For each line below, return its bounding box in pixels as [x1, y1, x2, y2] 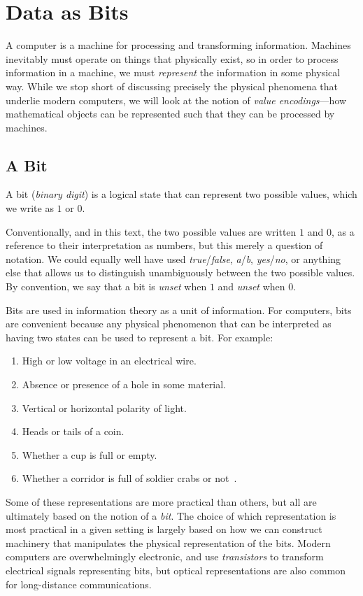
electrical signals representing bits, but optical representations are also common [6, 562, 346, 577]
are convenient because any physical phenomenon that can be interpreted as [6, 316, 332, 331]
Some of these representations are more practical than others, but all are [6, 494, 317, 509]
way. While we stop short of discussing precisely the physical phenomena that [6, 78, 339, 93]
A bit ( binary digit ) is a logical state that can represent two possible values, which [6, 187, 357, 201]
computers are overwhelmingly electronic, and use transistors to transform [6, 549, 324, 564]
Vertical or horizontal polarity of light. [22, 400, 187, 415]
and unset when [218, 279, 285, 294]
